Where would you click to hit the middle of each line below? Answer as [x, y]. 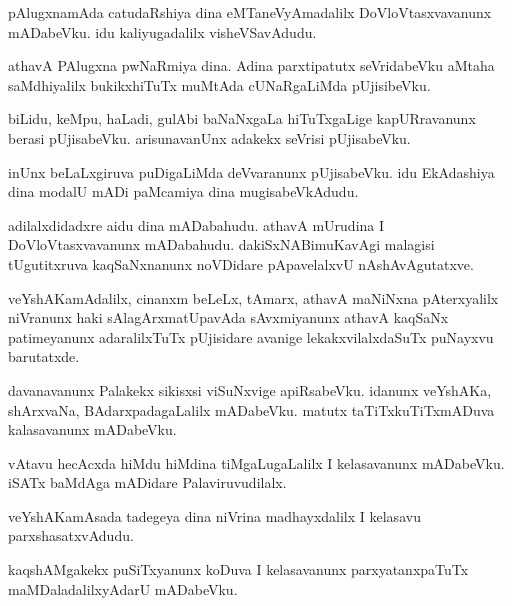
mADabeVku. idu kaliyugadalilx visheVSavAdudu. [162, 31]
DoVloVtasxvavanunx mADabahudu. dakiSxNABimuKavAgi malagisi [221, 244]
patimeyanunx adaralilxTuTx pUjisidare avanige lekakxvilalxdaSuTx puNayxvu [251, 336]
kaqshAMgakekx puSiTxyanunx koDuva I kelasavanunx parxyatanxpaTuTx [238, 569]
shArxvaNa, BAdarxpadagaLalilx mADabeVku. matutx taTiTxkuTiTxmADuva [251, 409]
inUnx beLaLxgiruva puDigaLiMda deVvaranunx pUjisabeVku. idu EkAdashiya [251, 171]
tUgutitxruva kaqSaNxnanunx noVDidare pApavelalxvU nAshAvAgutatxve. [241, 263]
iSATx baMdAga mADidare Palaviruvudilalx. [147, 482]
